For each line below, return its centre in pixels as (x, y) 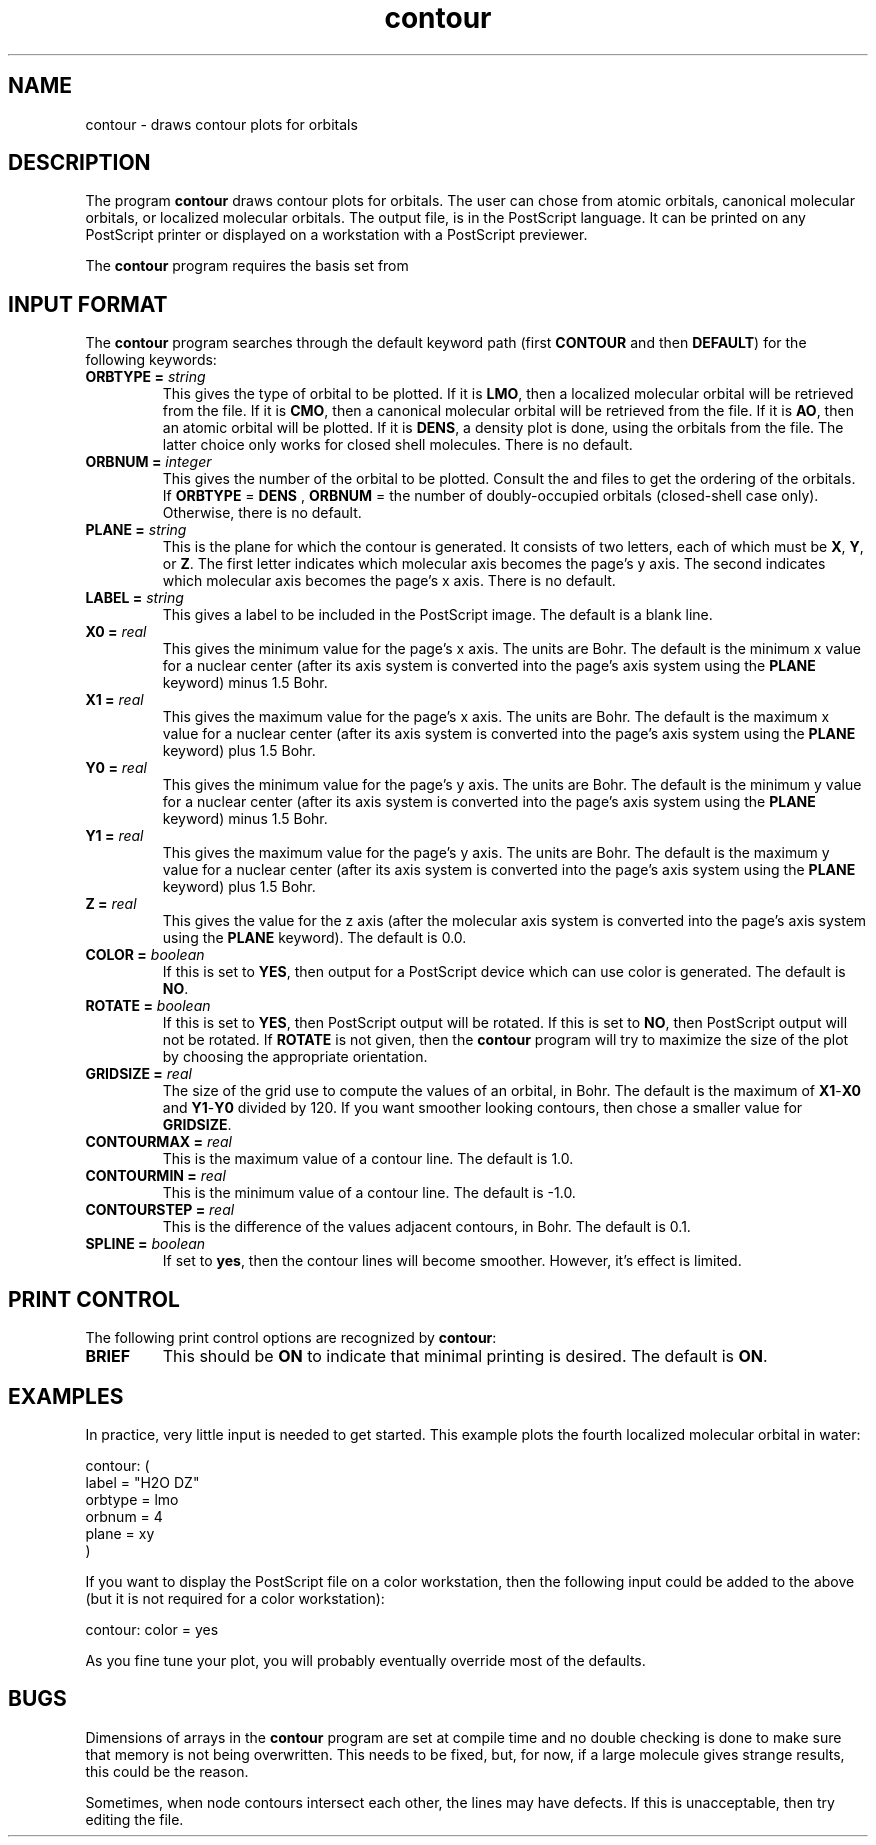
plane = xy (120, 1533)
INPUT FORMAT (88, 304)
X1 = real (114, 700)
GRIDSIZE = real (138, 1074)
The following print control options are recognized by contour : (291, 1338)
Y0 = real (116, 768)
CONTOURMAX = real (159, 1142)
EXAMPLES (66, 1396)
